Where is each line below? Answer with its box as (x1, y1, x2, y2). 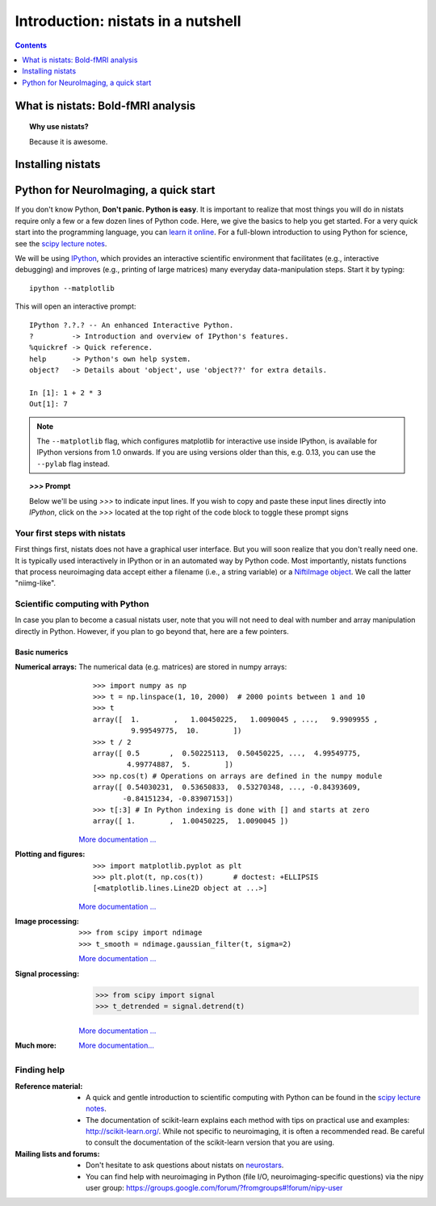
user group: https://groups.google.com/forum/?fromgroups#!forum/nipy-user (86, 1183, 343, 1193)
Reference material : (15, 1081, 83, 1090)
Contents (15, 40, 48, 50)
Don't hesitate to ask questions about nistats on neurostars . (86, 1160, 284, 1170)
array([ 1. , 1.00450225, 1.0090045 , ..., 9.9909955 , (93, 715, 379, 724)
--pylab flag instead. (36, 459, 111, 469)
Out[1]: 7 (29, 400, 68, 409)
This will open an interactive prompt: (15, 301, 136, 311)
